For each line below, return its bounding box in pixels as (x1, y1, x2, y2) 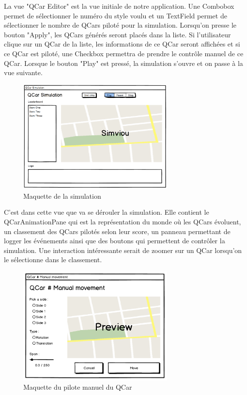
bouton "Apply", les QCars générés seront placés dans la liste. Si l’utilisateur (4, 29, 231, 39)
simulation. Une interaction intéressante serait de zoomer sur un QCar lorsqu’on (4, 245, 242, 255)
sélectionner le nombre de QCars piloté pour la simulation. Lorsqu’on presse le (4, 20, 236, 30)
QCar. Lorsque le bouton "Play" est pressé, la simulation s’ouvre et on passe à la (4, 58, 243, 68)
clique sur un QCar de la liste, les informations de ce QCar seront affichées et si (4, 39, 240, 49)
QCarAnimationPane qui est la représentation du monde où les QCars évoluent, (4, 216, 241, 226)
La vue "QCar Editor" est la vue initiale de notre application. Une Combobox (4, 1, 234, 11)
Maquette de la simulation (23, 190, 101, 201)
